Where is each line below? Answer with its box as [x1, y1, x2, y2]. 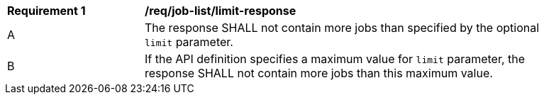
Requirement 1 [7, 4, 86, 18]
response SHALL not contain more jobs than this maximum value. [145, 66, 493, 80]
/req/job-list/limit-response [145, 4, 296, 18]
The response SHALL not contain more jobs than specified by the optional [145, 21, 540, 35]
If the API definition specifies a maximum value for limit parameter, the [145, 52, 526, 66]
